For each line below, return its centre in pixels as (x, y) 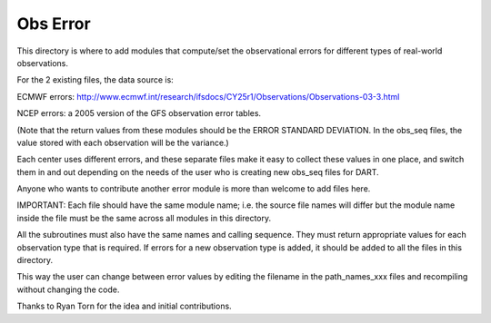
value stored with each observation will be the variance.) (123, 142)
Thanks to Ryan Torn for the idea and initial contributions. (124, 306)
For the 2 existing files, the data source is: (95, 80)
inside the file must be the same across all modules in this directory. (144, 218)
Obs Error (54, 24)
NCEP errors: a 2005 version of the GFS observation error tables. (139, 113)
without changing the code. (68, 289)
